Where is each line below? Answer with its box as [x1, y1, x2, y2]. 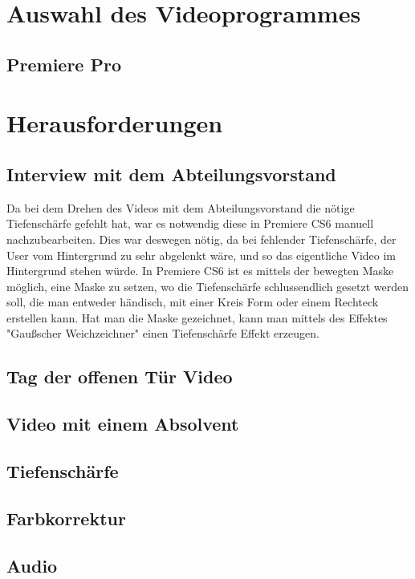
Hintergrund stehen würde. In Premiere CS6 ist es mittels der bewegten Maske [6, 262, 394, 279]
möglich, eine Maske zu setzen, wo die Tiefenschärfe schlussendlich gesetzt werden [6, 277, 409, 294]
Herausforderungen [6, 107, 223, 140]
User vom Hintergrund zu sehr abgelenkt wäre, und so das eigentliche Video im [6, 246, 397, 263]
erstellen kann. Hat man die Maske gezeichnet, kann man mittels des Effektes [6, 309, 388, 326]
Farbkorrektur [6, 505, 126, 530]
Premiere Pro [6, 51, 122, 76]
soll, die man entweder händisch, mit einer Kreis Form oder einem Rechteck [6, 294, 379, 310]
